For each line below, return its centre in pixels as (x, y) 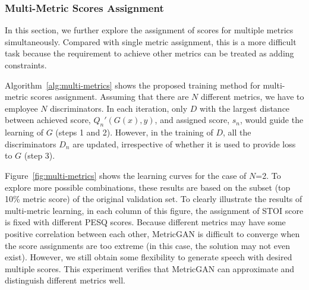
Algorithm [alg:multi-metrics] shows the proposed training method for (133, 85)
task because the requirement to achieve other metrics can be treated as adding (149, 53)
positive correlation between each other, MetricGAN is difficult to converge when (152, 233)
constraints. (26, 65)
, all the (237, 132)
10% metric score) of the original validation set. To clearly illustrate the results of (154, 199)
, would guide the (272, 120)
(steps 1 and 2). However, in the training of (134, 132)
